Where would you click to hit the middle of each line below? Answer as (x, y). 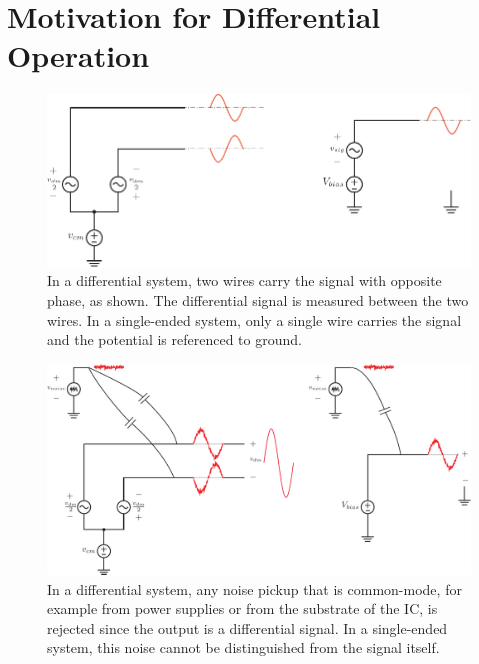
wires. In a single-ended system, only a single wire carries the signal (254, 319)
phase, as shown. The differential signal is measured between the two (258, 299)
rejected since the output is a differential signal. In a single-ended (247, 627)
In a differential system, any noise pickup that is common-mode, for (254, 588)
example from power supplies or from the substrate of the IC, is (242, 608)
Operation (78, 55)
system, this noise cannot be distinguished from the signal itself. (243, 647)
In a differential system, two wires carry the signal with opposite (244, 280)
